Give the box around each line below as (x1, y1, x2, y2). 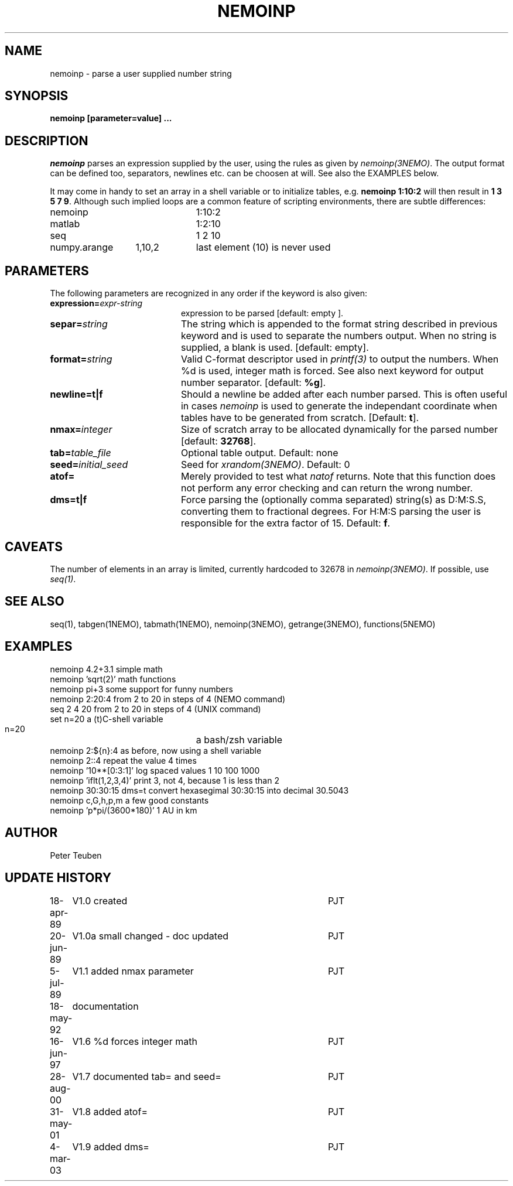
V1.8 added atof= (72, 1106, 148, 1118)
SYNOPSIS (5, 88, 69, 104)
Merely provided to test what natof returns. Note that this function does (180, 470, 496, 483)
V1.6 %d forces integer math (72, 1035, 197, 1048)
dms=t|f (50, 494, 87, 506)
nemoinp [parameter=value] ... (50, 113, 172, 124)
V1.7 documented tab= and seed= (72, 1071, 221, 1083)
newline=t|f (50, 388, 103, 401)
